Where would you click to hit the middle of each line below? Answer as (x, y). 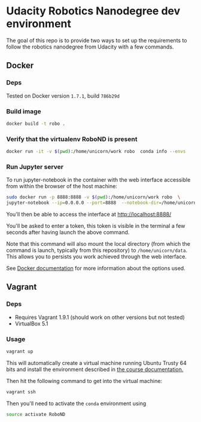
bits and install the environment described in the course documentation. (95, 369)
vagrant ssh (21, 392)
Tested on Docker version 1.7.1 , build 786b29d (63, 96)
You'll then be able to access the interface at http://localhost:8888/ (89, 215)
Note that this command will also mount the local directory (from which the (98, 244)
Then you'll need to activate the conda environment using (76, 403)
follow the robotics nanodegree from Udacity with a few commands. (90, 47)
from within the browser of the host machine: (62, 186)
